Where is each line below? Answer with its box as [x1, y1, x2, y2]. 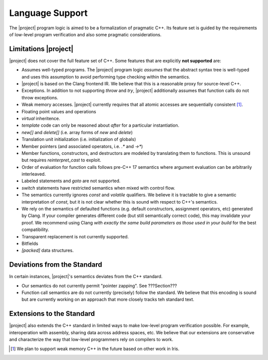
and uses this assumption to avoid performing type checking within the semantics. [21, 73, 191, 79]
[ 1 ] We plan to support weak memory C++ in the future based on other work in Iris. [10, 346, 180, 352]
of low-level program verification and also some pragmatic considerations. [9, 31, 162, 37]
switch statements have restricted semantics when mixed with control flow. [21, 185, 176, 191]
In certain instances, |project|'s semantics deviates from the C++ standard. [9, 274, 163, 280]
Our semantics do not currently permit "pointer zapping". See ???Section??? [21, 283, 177, 288]
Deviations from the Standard [9, 261, 103, 269]
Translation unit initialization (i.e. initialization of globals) [21, 137, 136, 143]
